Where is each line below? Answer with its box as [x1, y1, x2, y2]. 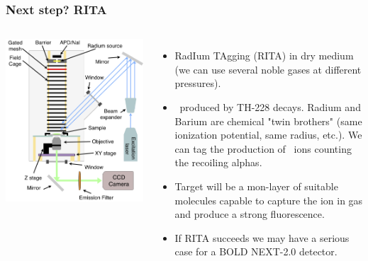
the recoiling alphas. [174, 155, 262, 170]
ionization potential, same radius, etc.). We [174, 127, 362, 142]
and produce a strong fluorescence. [174, 207, 325, 221]
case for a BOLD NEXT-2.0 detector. [174, 244, 338, 259]
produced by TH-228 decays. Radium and [179, 100, 361, 114]
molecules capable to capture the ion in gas [174, 192, 363, 207]
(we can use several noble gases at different [174, 62, 362, 76]
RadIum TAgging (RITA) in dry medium [174, 48, 354, 63]
